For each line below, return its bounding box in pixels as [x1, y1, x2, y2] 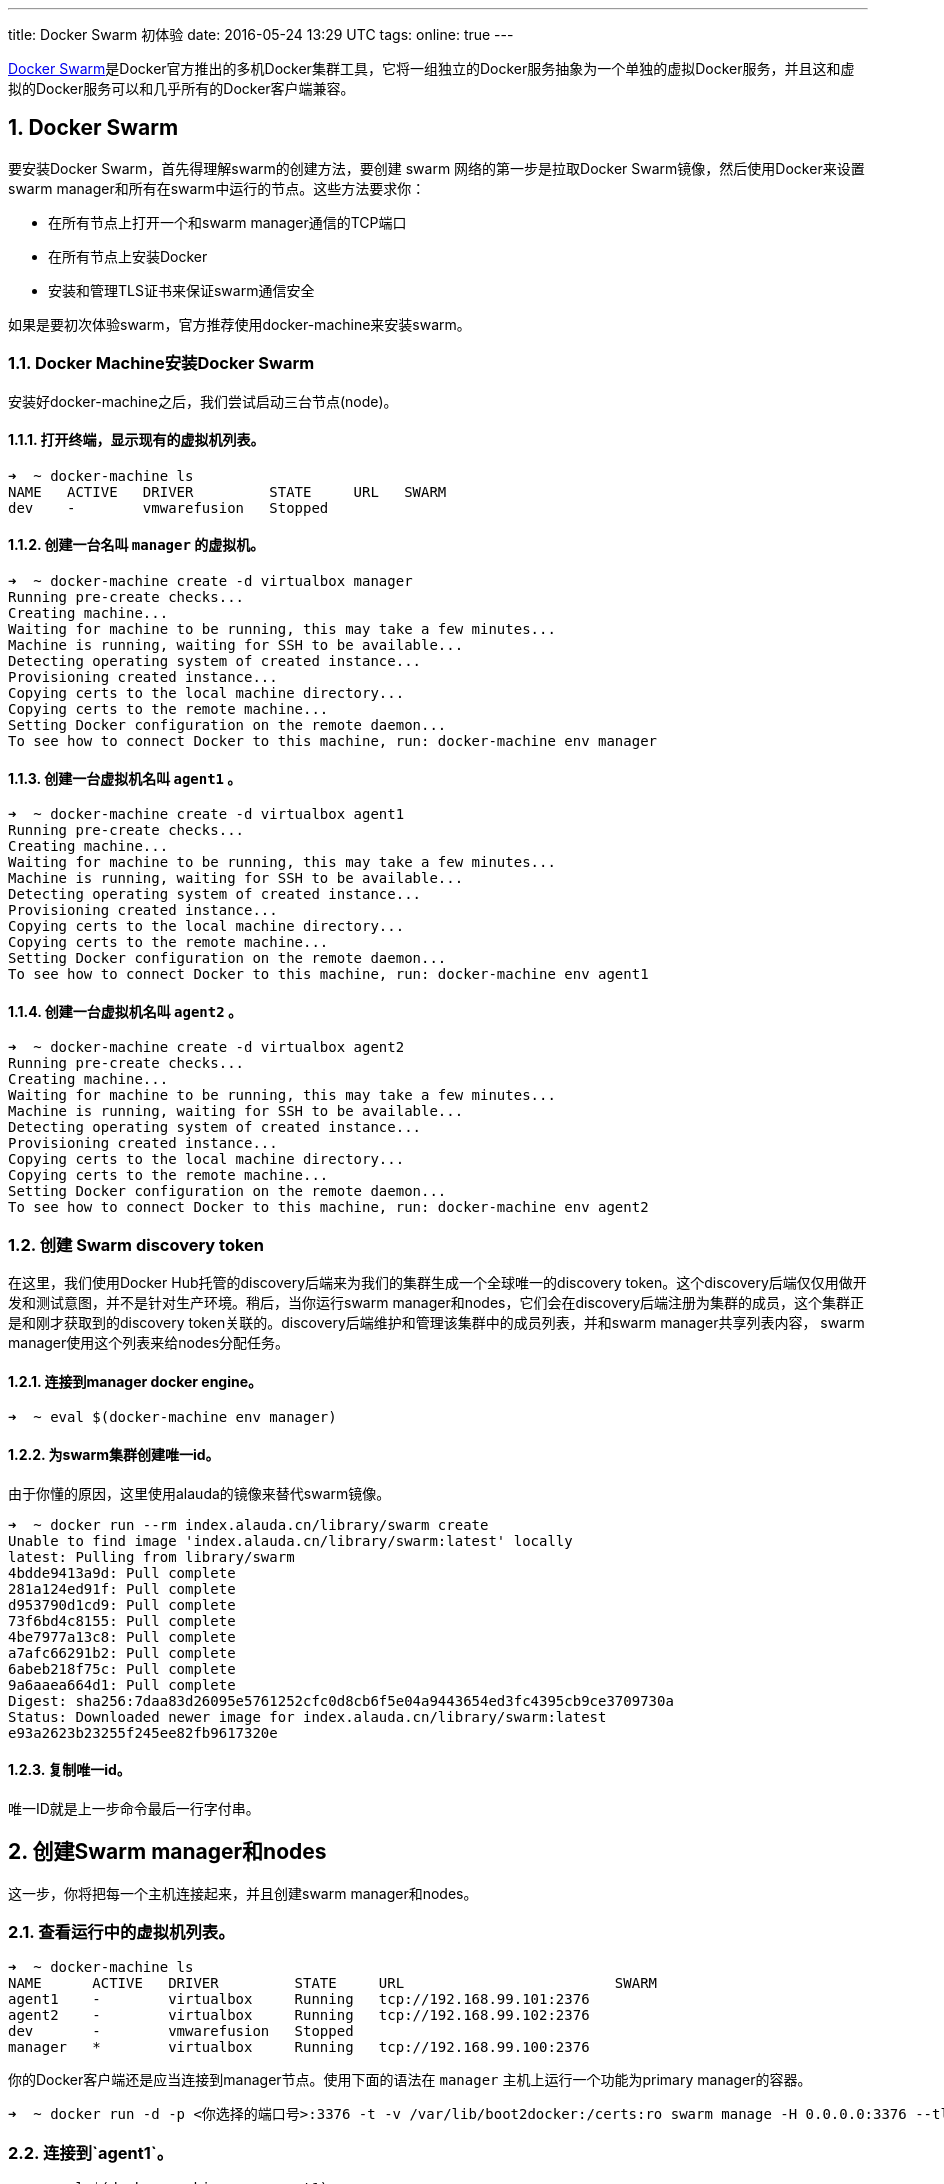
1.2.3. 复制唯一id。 [8, 1761, 131, 1779]
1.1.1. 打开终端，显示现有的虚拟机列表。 [8, 431, 265, 449]
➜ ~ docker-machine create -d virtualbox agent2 [8, 1039, 405, 1056]
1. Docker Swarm [8, 115, 179, 141]
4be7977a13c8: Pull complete [8, 1628, 236, 1645]
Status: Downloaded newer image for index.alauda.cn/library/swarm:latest [8, 1708, 607, 1725]
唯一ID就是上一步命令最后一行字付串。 [8, 1799, 260, 1817]
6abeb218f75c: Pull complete [8, 1660, 236, 1677]
